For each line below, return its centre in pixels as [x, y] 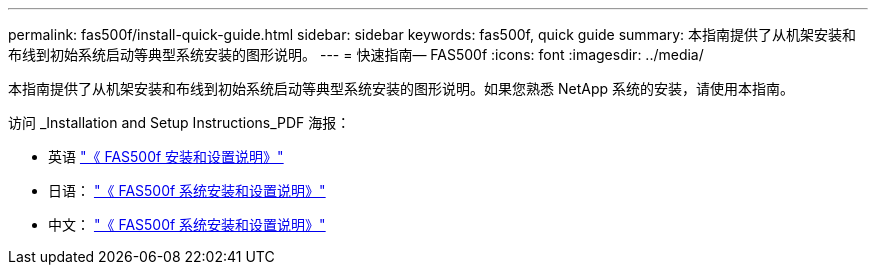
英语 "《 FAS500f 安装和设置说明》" [166, 156]
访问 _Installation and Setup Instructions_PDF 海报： [179, 122]
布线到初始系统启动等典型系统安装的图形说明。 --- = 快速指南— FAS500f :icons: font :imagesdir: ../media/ [356, 54]
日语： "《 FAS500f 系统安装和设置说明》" [187, 190]
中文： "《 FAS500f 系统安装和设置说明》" [187, 224]
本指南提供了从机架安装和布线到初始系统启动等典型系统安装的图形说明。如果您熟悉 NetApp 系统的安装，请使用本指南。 [401, 88]
